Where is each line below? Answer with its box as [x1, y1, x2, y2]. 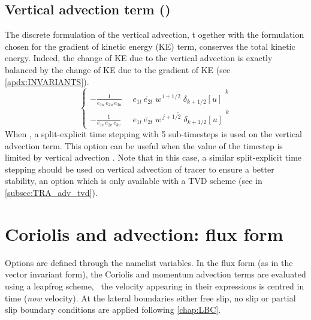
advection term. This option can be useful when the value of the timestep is [5, 139, 283, 152]
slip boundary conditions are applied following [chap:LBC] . [5, 303, 221, 316]
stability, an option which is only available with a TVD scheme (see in [5, 174, 262, 187]
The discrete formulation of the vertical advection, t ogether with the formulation [5, 28, 304, 41]
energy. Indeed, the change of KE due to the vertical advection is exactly [5, 52, 273, 64]
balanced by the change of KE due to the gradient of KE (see [5, 63, 231, 76]
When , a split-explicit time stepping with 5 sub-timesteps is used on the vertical [5, 128, 302, 140]
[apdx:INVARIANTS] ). [5, 75, 89, 87]
